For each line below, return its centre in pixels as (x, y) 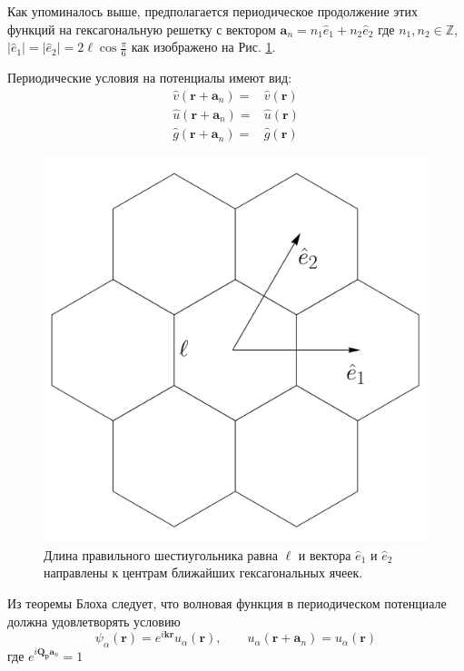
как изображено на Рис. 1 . (203, 47)
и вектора (325, 554)
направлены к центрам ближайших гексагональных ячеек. (203, 572)
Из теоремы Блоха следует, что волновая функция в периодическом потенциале (227, 602)
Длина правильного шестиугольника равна (161, 554)
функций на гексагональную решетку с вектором (142, 29)
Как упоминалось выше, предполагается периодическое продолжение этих (212, 11)
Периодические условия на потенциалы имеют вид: (150, 78)
